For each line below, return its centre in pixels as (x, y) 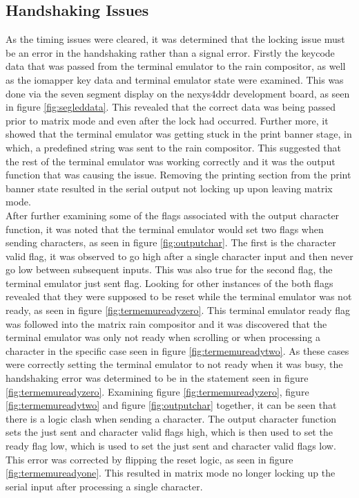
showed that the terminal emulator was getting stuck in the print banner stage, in (179, 134)
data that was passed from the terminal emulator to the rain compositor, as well (176, 66)
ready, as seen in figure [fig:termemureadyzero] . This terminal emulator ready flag (178, 310)
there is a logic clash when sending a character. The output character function (171, 418)
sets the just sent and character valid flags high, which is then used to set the (169, 432)
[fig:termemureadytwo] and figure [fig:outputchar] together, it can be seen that (171, 405)
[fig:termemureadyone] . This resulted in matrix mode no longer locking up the (171, 473)
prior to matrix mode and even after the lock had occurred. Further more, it (167, 120)
